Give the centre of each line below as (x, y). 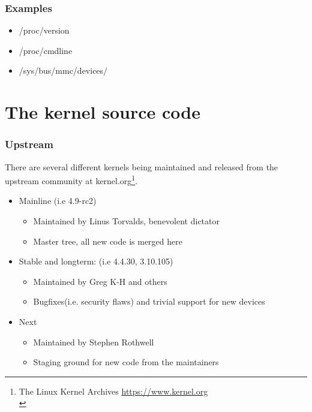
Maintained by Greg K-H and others (100, 281)
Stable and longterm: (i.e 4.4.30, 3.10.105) (96, 261)
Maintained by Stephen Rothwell (94, 342)
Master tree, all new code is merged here (108, 241)
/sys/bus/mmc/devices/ (63, 70)
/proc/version (44, 30)
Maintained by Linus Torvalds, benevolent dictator (127, 221)
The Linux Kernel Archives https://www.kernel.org (113, 391)
